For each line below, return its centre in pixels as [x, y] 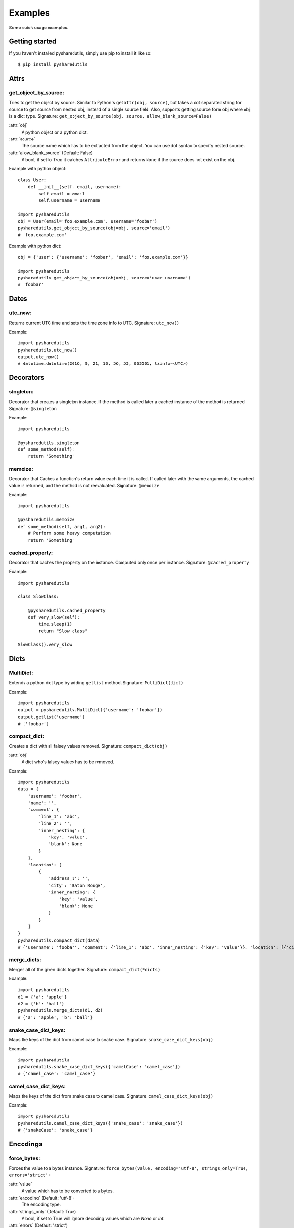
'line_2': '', [55, 823]
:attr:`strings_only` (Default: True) [43, 1211]
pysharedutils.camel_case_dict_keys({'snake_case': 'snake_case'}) [100, 1123]
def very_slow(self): [54, 617]
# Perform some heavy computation [69, 533]
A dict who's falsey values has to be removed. [68, 762]
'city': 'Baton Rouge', [77, 885]
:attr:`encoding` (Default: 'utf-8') [42, 1198]
